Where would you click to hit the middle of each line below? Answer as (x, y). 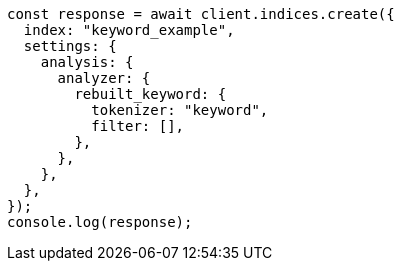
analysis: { (87, 62)
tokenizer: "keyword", (180, 110)
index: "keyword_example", (129, 30)
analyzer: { (104, 78)
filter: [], (138, 126)
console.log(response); (100, 222)
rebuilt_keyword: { (150, 94)
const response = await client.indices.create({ (201, 14)
